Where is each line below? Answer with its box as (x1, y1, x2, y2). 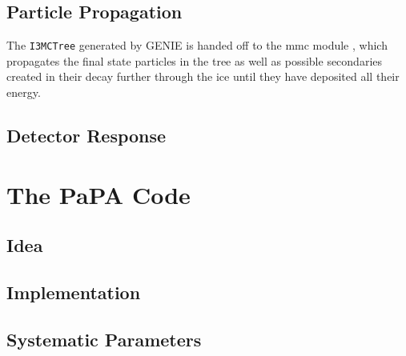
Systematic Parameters (6, 326, 202, 351)
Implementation (6, 279, 141, 304)
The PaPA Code (6, 178, 191, 210)
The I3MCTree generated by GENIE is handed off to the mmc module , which (6, 37, 388, 54)
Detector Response (6, 123, 167, 148)
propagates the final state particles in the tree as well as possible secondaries (6, 52, 383, 69)
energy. (6, 84, 41, 101)
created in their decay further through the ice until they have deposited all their (6, 68, 400, 85)
